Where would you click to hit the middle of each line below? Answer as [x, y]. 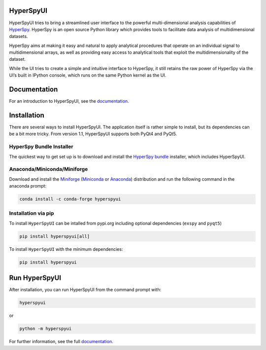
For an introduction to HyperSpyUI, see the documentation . [69, 101]
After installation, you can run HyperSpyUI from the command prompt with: [85, 290]
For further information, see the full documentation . [61, 342]
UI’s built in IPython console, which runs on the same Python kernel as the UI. [88, 75]
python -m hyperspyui [46, 329]
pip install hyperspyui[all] [55, 236]
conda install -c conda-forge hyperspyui [70, 199]
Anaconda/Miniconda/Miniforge [49, 169]
